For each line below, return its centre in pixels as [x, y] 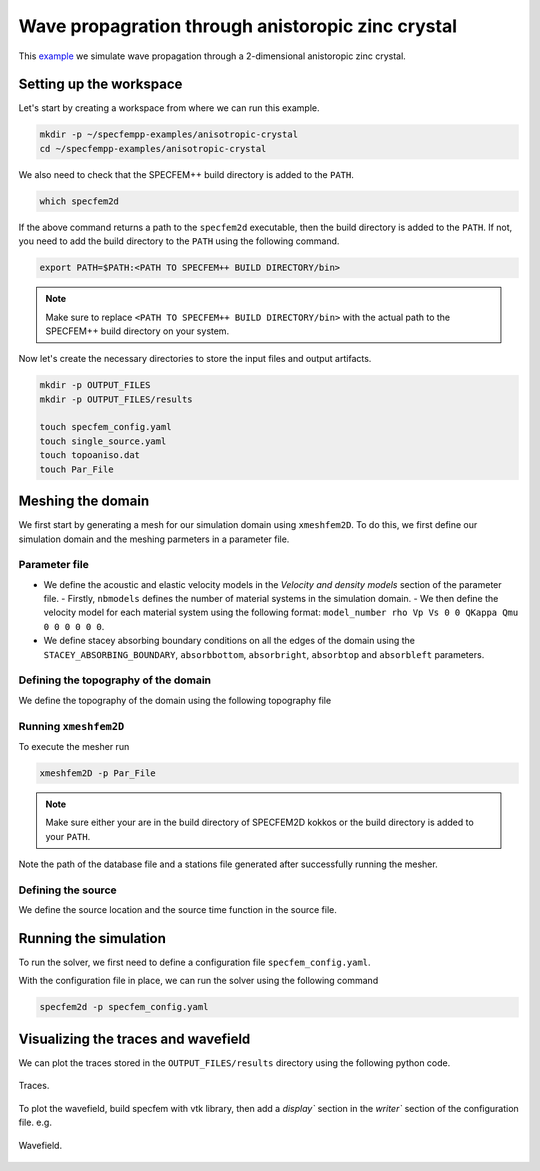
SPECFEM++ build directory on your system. [137, 331]
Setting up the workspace [100, 84]
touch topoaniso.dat [89, 455]
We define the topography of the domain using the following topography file [175, 700]
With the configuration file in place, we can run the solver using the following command [198, 981]
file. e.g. [35, 1122]
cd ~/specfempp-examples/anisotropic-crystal [153, 148]
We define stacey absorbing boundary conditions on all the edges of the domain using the [229, 641]
